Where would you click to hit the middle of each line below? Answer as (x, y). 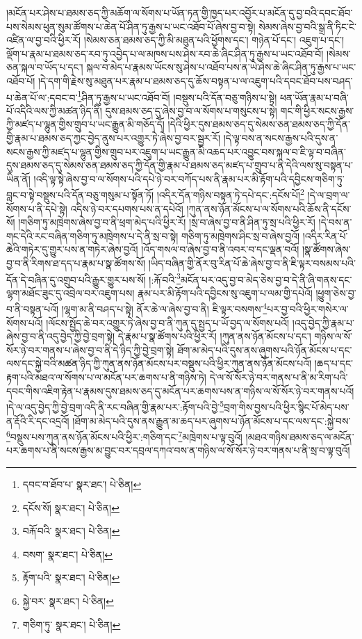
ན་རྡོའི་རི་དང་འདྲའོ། (38, 420)
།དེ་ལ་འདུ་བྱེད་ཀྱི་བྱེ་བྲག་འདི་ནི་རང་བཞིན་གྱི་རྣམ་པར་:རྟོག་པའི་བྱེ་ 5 (115, 406)
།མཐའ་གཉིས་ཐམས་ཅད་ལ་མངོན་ (300, 436)
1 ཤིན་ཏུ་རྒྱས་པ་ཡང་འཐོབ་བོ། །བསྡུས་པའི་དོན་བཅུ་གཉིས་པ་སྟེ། (177, 96)
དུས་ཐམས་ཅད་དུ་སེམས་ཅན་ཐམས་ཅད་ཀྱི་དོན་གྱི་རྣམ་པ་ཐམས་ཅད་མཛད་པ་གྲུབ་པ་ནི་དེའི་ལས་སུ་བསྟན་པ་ (180, 165)
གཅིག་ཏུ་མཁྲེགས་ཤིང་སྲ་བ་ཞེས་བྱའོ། (240, 235)
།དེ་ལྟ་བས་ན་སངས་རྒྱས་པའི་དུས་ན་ (281, 138)
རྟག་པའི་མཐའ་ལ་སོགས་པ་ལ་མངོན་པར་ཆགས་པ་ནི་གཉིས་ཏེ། (106, 377)
